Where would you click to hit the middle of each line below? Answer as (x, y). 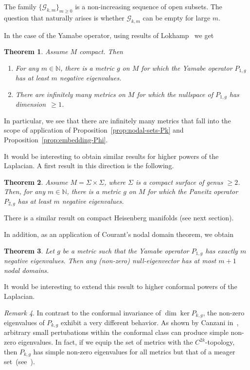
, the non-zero (224, 312)
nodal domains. (27, 270)
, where (115, 182)
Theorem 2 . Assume (36, 182)
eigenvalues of (24, 322)
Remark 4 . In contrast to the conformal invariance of (82, 312)
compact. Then (101, 51)
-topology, (220, 342)
